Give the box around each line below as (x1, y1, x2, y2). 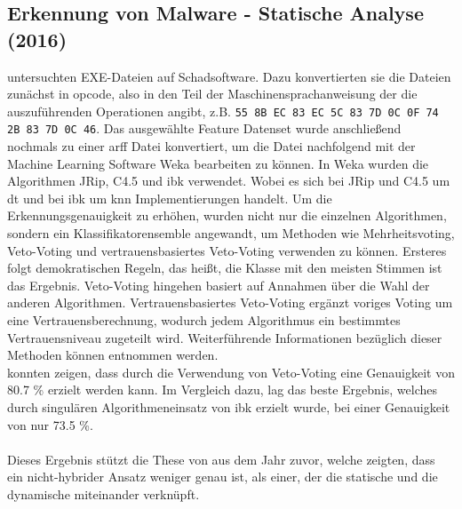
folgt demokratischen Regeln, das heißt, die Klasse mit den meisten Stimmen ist (7, 258, 442, 277)
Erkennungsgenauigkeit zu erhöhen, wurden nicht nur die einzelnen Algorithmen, (7, 206, 447, 225)
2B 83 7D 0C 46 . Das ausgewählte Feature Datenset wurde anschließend (7, 119, 402, 138)
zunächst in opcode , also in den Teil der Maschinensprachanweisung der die (7, 84, 418, 103)
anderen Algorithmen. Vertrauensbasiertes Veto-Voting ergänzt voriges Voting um (7, 293, 453, 312)
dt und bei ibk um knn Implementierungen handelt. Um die (7, 188, 332, 207)
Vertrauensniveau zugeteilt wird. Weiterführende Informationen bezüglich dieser (7, 328, 442, 346)
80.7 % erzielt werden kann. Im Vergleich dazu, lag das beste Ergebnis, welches (7, 380, 437, 399)
